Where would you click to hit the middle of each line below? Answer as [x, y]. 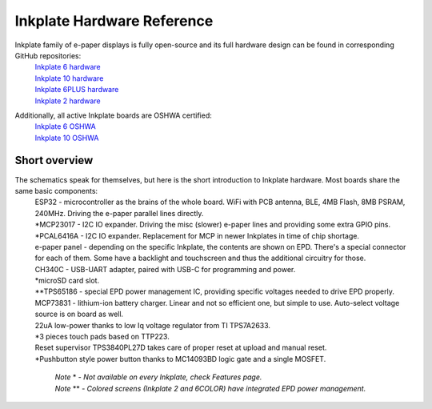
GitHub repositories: [48, 55]
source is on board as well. [79, 314]
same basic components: [56, 190]
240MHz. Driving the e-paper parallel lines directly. [119, 213]
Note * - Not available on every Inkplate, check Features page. [158, 377]
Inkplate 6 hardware [68, 67]
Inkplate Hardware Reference [114, 21]
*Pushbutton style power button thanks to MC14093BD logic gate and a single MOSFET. [180, 359]
